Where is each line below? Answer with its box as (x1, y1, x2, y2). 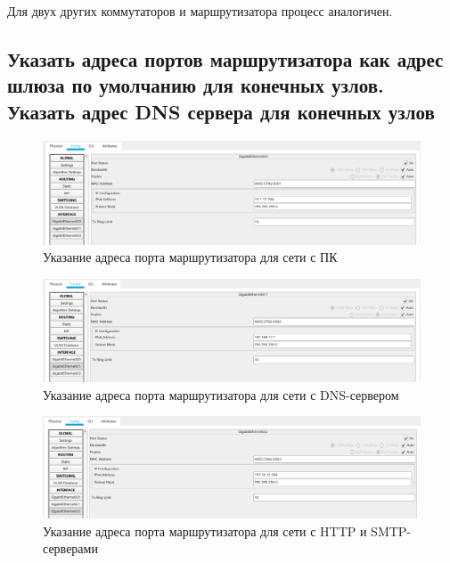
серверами (43, 539, 98, 558)
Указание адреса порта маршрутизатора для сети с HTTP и (43, 521, 367, 540)
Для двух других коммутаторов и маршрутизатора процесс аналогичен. (7, 2, 393, 20)
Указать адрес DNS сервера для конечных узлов (7, 97, 435, 125)
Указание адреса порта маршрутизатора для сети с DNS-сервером (43, 385, 399, 404)
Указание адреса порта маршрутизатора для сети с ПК (43, 248, 338, 266)
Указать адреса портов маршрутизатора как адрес (7, 45, 444, 72)
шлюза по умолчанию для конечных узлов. (7, 71, 384, 99)
